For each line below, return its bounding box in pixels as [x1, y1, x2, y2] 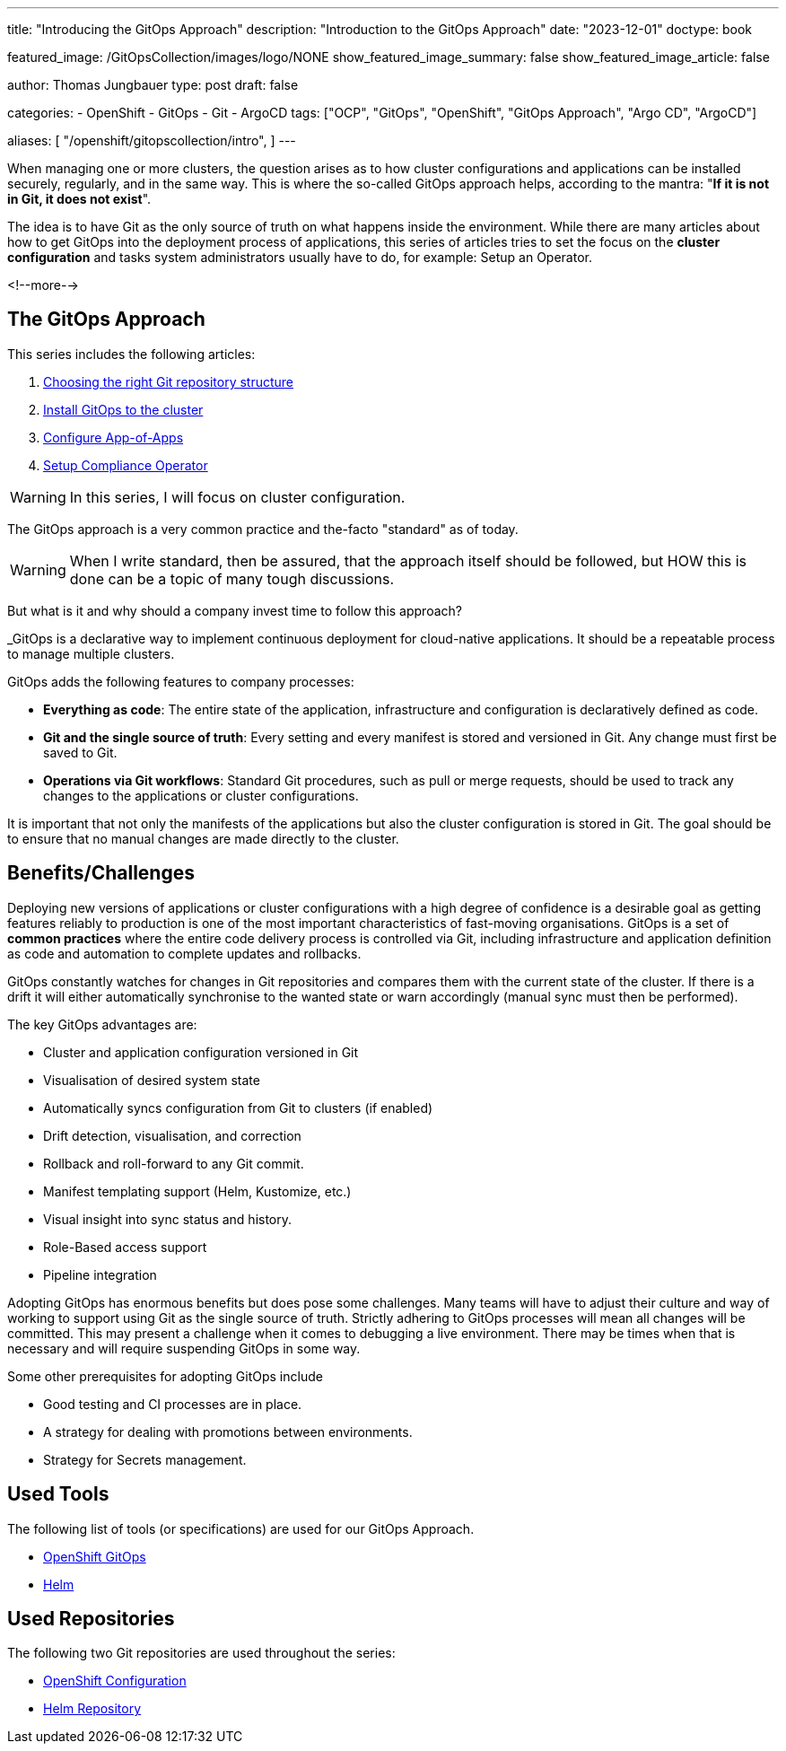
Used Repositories [7, 1607, 175, 1630]
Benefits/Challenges [7, 862, 195, 885]
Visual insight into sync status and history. [43, 1211, 293, 1227]
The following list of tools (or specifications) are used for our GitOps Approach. [7, 1520, 475, 1537]
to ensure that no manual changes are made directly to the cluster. [7, 830, 399, 846]
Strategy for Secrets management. [43, 1451, 247, 1467]
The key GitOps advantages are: [7, 1016, 197, 1032]
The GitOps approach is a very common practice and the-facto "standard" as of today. [7, 521, 519, 537]
